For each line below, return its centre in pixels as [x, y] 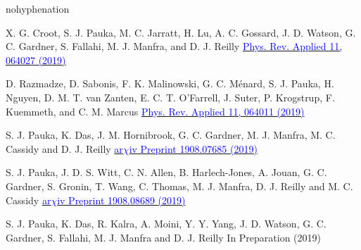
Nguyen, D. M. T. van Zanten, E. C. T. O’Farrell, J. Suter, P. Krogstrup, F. [170, 97]
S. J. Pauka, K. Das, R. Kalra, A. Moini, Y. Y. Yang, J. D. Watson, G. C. [166, 224]
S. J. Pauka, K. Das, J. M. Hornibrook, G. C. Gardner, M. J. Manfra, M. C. [171, 135]
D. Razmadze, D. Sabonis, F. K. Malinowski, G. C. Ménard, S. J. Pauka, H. [170, 83]
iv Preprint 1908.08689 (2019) [121, 200]
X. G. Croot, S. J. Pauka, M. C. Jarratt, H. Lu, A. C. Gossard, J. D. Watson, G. [181, 32]
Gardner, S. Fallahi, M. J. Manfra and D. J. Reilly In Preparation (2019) [164, 237]
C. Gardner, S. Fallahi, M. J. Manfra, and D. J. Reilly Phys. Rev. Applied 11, [174, 46]
